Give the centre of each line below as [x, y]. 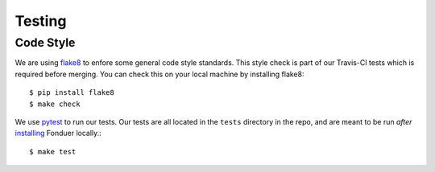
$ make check [55, 104]
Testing [41, 21]
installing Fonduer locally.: [58, 133]
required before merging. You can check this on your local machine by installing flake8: [159, 74]
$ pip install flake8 [72, 93]
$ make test [53, 152]
